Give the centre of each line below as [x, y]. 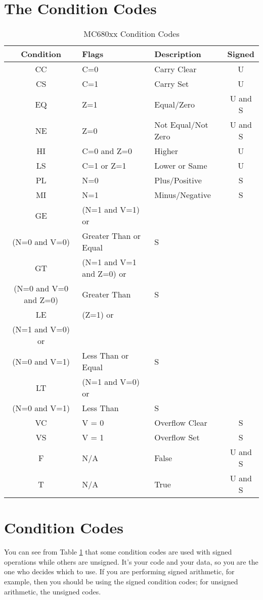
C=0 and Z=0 [107, 151]
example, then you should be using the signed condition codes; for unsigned [121, 582]
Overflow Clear [181, 423]
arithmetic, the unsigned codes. [53, 591]
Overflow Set [177, 437]
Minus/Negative [183, 195]
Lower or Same [181, 166]
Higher [166, 151]
